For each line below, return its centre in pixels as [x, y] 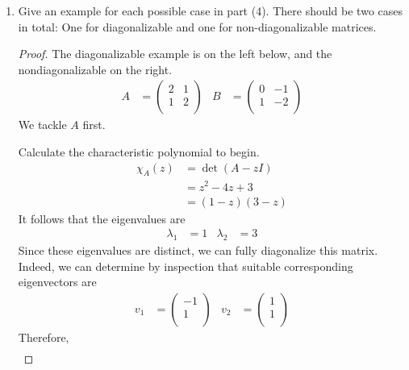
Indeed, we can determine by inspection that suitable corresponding [186, 266]
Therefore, [44, 337]
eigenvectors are [57, 282]
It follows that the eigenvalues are [102, 218]
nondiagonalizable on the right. [95, 69]
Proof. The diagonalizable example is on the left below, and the [175, 54]
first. [94, 125]
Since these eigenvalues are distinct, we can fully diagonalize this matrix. [198, 249]
